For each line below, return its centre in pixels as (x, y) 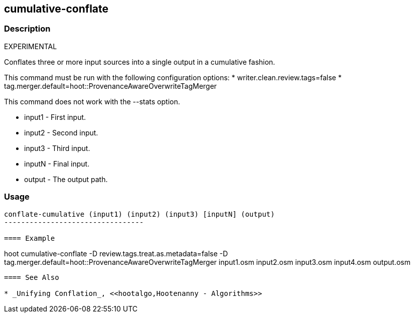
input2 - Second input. (61, 132)
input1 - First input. (55, 117)
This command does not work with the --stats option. (92, 101)
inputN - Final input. (57, 164)
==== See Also (32, 277)
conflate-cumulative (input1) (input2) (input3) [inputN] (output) (140, 214)
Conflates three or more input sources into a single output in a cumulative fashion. (140, 62)
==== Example (30, 238)
